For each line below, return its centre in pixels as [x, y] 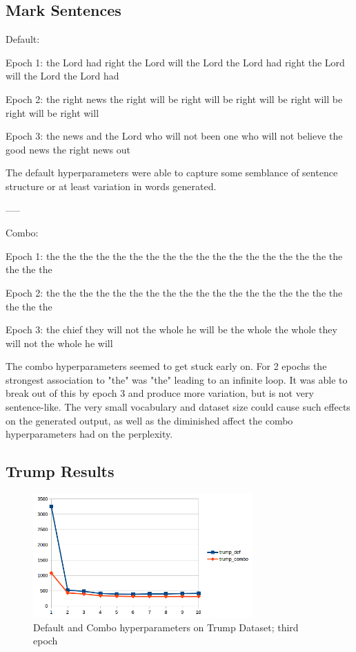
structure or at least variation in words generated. [111, 186]
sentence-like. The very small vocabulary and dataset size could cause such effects [178, 407]
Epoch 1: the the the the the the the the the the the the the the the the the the [174, 255]
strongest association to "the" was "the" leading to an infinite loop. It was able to [177, 379]
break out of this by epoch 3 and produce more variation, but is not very [160, 393]
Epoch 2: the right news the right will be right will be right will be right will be [174, 99]
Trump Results [60, 471]
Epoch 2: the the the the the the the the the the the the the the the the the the [174, 292]
